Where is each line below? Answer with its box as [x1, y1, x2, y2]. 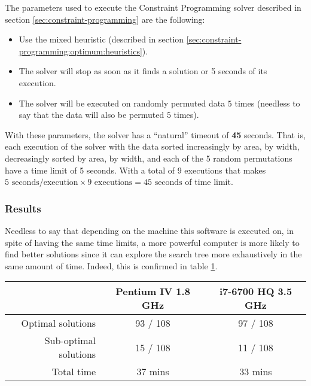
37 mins [136, 364, 169, 379]
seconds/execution [11, 178, 78, 187]
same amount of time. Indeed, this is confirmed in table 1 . [5, 259, 218, 272]
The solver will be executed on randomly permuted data [19, 96, 225, 109]
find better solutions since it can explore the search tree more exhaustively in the [5, 248, 302, 260]
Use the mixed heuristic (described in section [19, 33, 184, 45]
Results [5, 200, 41, 215]
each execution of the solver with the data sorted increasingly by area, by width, [5, 140, 300, 153]
